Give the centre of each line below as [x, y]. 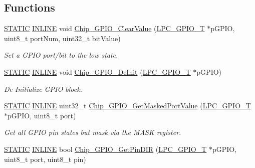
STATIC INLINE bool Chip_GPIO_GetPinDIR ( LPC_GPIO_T [105, 149]
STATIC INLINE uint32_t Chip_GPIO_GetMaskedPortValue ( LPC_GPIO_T [127, 106]
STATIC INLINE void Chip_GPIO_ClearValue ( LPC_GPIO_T [104, 28]
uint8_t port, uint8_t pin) [45, 159]
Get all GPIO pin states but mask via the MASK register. [93, 132]
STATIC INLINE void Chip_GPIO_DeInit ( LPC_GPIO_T [97, 71]
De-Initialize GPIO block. [43, 89]
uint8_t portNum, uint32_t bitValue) [62, 38]
